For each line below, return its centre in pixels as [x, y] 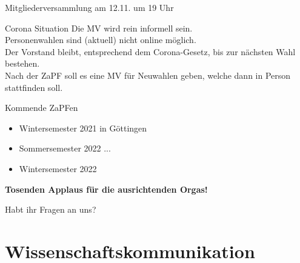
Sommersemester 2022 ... [65, 148]
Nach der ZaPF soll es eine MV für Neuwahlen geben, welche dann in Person [148, 75]
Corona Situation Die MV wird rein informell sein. [99, 28]
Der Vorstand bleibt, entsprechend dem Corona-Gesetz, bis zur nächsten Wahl [150, 51]
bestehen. [22, 63]
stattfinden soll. [34, 87]
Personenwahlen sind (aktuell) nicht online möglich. [101, 40]
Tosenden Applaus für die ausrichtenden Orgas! [106, 189]
